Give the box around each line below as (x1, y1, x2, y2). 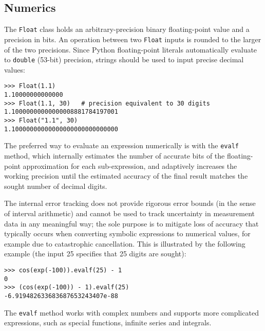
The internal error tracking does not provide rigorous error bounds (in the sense (4, 198, 256, 208)
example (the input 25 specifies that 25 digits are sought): (4, 248, 186, 259)
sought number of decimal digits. (4, 180, 107, 191)
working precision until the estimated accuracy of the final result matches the (4, 170, 248, 181)
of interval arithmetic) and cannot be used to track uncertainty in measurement (4, 207, 255, 218)
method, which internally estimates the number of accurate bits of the (4, 150, 225, 161)
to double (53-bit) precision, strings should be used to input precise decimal (4, 54, 244, 65)
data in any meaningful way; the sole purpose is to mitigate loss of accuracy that (4, 218, 259, 229)
